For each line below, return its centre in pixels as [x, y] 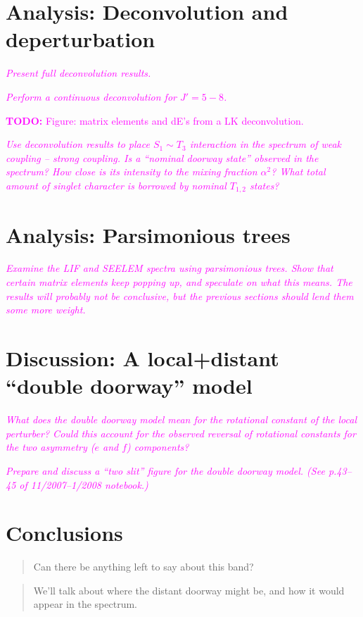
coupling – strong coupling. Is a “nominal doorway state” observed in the [162, 157]
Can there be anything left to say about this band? [144, 567]
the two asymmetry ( [50, 447]
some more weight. [46, 310]
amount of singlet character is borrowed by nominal [116, 185]
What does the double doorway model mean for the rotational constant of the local [181, 419]
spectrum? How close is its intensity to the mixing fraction [132, 172]
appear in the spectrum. [85, 604]
